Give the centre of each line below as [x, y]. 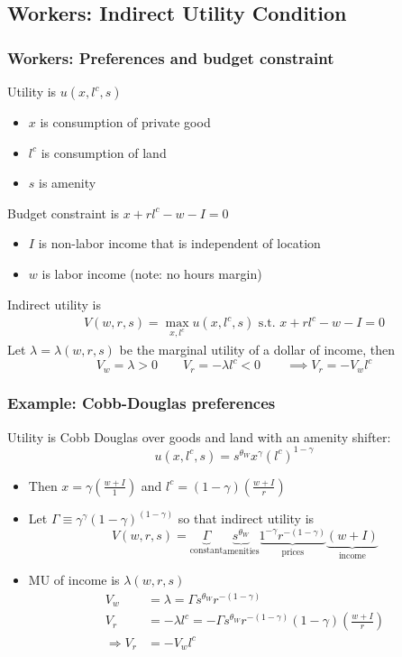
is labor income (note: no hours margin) [152, 273]
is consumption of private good [125, 122]
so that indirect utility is [246, 518]
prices [293, 552]
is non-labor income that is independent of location [179, 243]
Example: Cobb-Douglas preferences [142, 403]
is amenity [68, 183]
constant [206, 550]
